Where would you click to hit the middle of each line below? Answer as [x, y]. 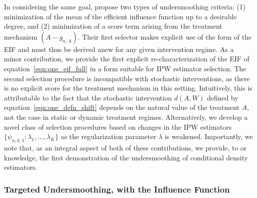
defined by [223, 97]
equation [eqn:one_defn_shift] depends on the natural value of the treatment [122, 107]
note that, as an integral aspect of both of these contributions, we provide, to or [126, 147]
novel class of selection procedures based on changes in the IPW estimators [118, 126]
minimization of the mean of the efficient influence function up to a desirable [120, 16]
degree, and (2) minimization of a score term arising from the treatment [113, 26]
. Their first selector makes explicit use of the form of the [165, 36]
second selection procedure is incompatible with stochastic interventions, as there [127, 78]
